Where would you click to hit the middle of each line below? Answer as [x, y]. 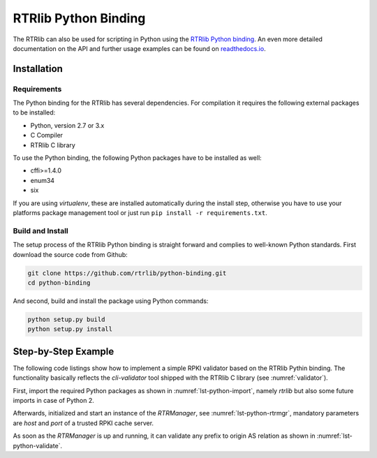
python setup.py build [66, 319]
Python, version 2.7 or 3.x [67, 125]
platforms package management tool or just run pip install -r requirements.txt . [140, 213]
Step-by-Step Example [64, 352]
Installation [38, 69]
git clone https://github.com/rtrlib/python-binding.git [127, 273]
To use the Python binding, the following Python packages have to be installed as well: [137, 158]
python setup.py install [70, 329]
